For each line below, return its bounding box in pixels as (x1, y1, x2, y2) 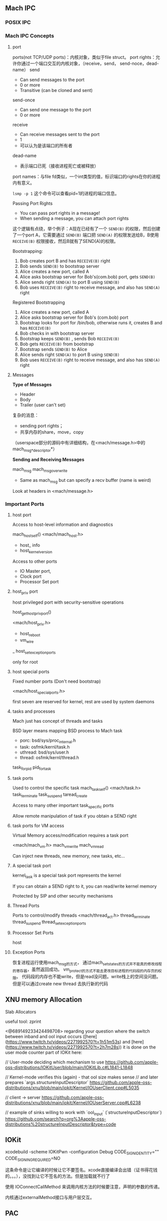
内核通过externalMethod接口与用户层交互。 (5, 1195, 95, 1201)
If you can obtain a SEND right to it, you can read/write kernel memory (12, 883, 157, 889)
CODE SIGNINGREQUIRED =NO (5, 1156, 61, 1163)
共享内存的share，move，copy (19, 429, 84, 435)
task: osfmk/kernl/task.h (19, 744, 70, 750)
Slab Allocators (5, 1009, 36, 1015)
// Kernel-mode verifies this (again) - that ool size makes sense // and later (5, 1074, 159, 1080)
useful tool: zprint (5, 1018, 41, 1024)
